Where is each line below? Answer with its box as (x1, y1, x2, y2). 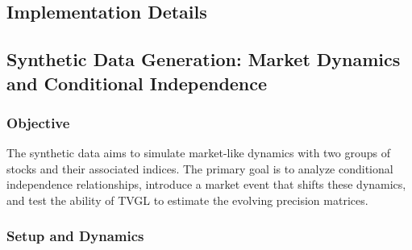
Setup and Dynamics (6, 226, 144, 246)
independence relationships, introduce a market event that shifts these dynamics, (6, 176, 406, 193)
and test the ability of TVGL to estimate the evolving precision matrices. (6, 191, 368, 208)
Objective (6, 112, 70, 132)
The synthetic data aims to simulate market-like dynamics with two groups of (6, 144, 391, 161)
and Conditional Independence (6, 70, 268, 95)
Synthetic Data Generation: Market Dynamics (6, 47, 401, 72)
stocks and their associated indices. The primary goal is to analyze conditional (6, 160, 393, 177)
